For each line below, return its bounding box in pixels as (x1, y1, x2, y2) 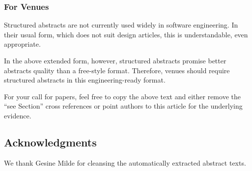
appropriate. (4, 39, 41, 49)
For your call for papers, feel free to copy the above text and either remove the (4, 91, 241, 101)
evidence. (4, 110, 31, 120)
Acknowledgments (4, 134, 97, 149)
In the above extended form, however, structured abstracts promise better (4, 56, 226, 65)
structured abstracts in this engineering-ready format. (4, 75, 166, 85)
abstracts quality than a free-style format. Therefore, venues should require (4, 65, 230, 75)
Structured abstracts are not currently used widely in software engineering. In (4, 20, 238, 30)
